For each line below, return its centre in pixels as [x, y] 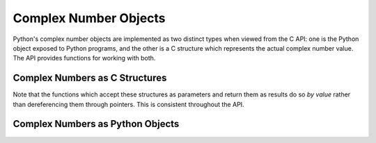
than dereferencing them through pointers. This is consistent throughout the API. [128, 104]
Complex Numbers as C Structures [90, 78]
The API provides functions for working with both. [84, 58]
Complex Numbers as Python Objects [96, 124]
